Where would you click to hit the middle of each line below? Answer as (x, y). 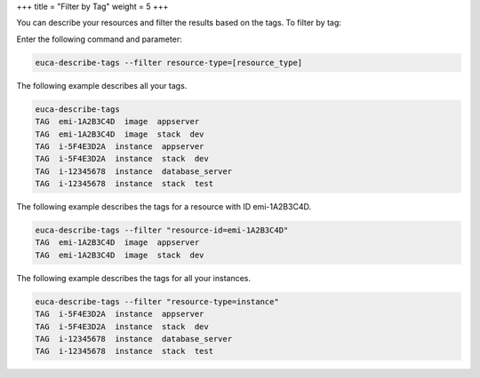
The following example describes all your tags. (102, 85)
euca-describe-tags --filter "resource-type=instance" (157, 301)
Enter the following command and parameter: (99, 39)
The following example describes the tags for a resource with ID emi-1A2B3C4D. (164, 207)
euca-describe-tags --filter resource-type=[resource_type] (169, 63)
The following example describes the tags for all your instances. (134, 278)
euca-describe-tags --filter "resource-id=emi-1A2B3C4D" (162, 230)
